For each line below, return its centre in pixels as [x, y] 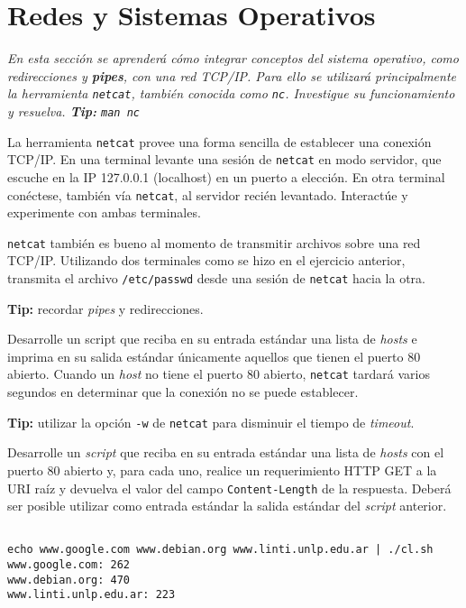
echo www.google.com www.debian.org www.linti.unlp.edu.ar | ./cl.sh [220, 550]
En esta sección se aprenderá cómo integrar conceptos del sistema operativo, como [233, 58]
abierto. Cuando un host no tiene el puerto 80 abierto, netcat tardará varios [219, 374]
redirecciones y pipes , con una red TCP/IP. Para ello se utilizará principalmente [232, 75]
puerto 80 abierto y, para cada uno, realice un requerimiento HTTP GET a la [222, 470]
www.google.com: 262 [69, 565]
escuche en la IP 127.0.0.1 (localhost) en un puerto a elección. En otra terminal [226, 176]
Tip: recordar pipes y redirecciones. [105, 308]
